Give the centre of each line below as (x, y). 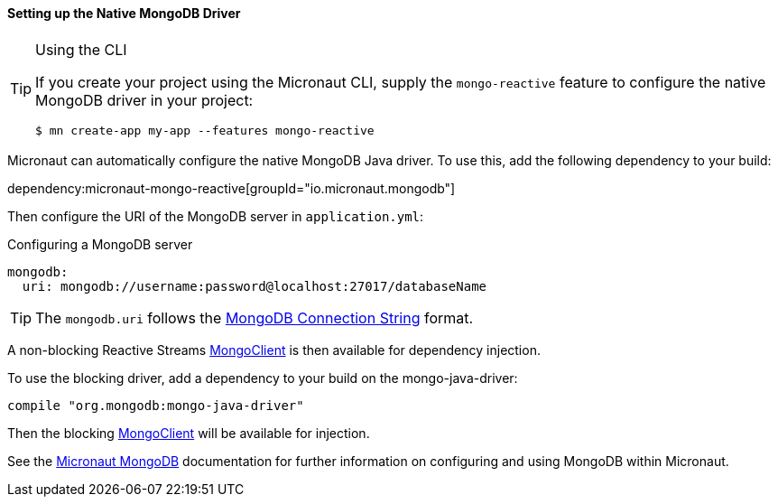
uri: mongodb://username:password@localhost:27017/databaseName (255, 286)
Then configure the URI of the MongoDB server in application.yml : (216, 216)
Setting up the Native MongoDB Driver (124, 13)
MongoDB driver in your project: (144, 100)
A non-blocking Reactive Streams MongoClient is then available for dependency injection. (274, 350)
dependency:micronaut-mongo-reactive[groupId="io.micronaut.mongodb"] (232, 188)
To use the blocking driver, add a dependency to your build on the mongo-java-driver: (263, 378)
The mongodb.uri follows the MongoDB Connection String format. (255, 317)
